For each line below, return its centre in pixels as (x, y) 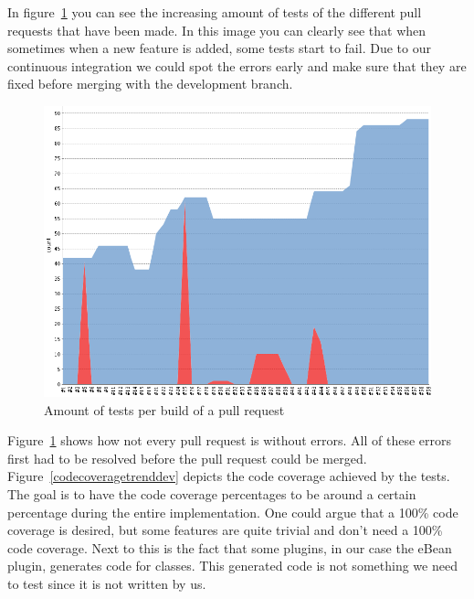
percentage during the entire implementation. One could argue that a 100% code (233, 512)
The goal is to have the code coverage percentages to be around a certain (212, 493)
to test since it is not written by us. (107, 583)
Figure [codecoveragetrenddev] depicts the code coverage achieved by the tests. (229, 476)
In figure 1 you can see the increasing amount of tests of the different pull (215, 12)
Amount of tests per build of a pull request (164, 409)
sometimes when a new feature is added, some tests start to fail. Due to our (219, 48)
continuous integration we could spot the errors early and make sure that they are (237, 65)
